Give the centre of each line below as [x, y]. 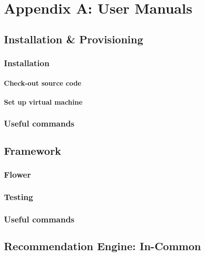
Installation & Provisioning [74, 39]
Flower [18, 174]
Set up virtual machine [43, 101]
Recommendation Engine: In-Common [102, 246]
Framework [33, 150]
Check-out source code [43, 82]
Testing [19, 196]
